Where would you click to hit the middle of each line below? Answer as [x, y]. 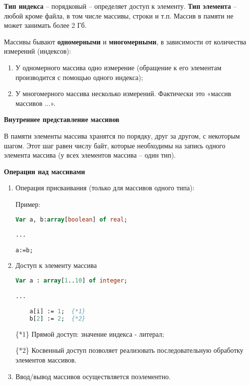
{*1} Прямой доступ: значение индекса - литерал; [90, 334]
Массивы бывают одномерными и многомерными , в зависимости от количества [125, 41]
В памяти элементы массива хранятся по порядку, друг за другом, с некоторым [122, 135]
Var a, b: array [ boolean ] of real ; [71, 219]
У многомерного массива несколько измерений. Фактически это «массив [123, 93]
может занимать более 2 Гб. [45, 25]
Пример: [28, 204]
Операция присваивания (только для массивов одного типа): [105, 188]
